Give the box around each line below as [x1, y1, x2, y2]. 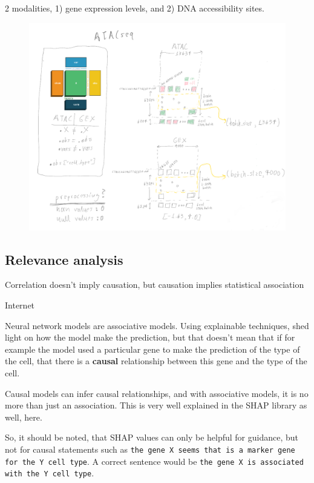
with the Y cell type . [5, 467, 94, 479]
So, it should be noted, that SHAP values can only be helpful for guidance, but [5, 431, 299, 444]
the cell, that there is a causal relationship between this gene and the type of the [5, 355, 307, 367]
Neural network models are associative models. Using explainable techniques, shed [5, 319, 309, 331]
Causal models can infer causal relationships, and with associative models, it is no [5, 387, 309, 399]
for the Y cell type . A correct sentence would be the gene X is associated [5, 455, 304, 467]
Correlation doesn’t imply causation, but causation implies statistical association [5, 278, 304, 291]
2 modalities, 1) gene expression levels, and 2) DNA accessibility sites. [5, 2, 264, 14]
